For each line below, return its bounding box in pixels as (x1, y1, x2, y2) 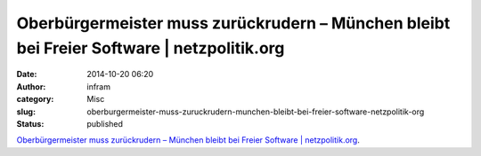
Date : (16, 69, 37, 80)
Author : (16, 81, 46, 92)
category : (16, 94, 54, 105)
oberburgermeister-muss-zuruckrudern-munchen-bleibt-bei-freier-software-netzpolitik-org (86, 106, 425, 117)
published (86, 118, 124, 129)
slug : (16, 106, 36, 117)
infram (86, 81, 111, 92)
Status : (16, 118, 45, 129)
